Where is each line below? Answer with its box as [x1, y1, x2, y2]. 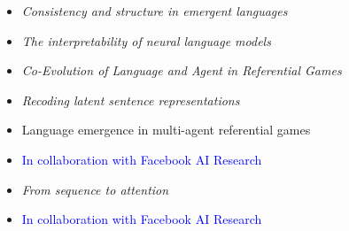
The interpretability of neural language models [21, 31, 271, 50]
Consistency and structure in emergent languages [21, 2, 288, 19]
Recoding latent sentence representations [21, 90, 240, 109]
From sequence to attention [21, 180, 169, 198]
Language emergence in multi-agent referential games [21, 120, 311, 139]
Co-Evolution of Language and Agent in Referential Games [21, 61, 342, 80]
